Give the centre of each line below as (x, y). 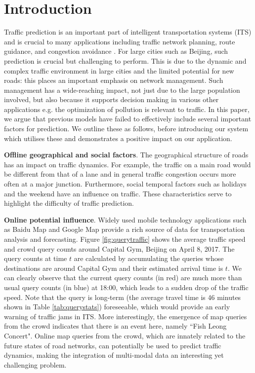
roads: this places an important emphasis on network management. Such (114, 80)
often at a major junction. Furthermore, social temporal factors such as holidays (125, 184)
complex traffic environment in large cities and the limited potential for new (119, 70)
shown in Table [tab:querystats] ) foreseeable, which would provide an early (117, 307)
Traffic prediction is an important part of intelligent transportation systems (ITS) (128, 32)
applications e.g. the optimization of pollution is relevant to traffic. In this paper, (127, 109)
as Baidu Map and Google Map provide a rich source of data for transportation (124, 229)
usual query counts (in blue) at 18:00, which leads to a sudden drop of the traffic (126, 287)
